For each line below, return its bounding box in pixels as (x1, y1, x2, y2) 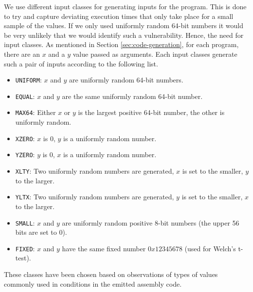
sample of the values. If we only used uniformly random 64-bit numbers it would (4, 20, 243, 31)
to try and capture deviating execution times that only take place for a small (4, 11, 234, 21)
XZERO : (15, 133, 35, 143)
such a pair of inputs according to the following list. (4, 58, 158, 68)
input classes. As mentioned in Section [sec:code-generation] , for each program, (4, 39, 239, 49)
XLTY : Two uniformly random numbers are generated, (15, 166, 174, 176)
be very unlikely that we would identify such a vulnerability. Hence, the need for (4, 30, 244, 40)
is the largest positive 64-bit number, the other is (78, 107, 225, 117)
